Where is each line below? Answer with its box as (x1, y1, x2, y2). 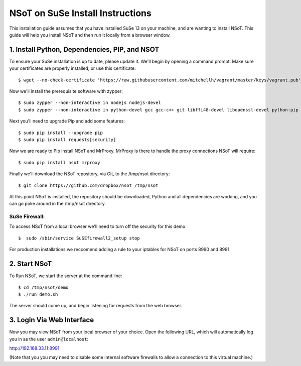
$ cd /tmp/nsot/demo (18, 284, 69, 290)
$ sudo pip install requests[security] (18, 137, 116, 143)
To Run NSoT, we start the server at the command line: (9, 273, 122, 279)
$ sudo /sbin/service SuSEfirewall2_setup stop (18, 235, 140, 241)
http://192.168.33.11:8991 (9, 345, 60, 351)
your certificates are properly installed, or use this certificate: (9, 65, 136, 71)
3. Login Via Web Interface (9, 316, 94, 324)
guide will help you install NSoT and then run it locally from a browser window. (9, 32, 171, 38)
